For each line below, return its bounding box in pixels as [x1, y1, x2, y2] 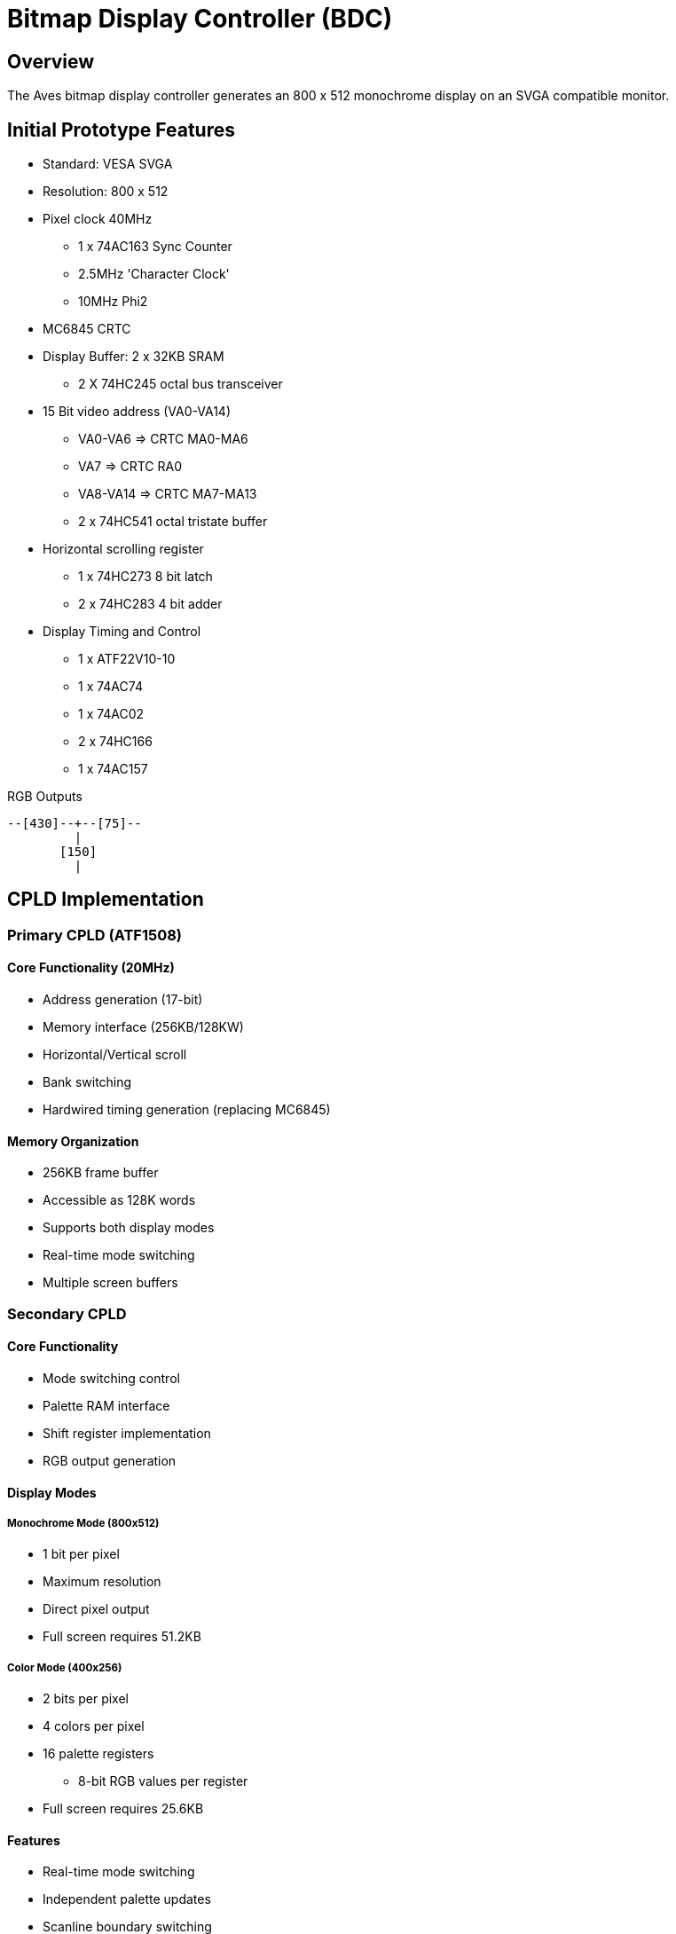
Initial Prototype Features [7, 118, 236, 141]
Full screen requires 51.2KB [43, 1629, 201, 1645]
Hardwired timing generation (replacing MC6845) [43, 1102, 331, 1118]
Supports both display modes [43, 1220, 215, 1236]
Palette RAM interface [43, 1397, 170, 1413]
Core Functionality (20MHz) [7, 960, 175, 976]
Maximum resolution [43, 1574, 161, 1590]
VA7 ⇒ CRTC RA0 [78, 459, 183, 475]
